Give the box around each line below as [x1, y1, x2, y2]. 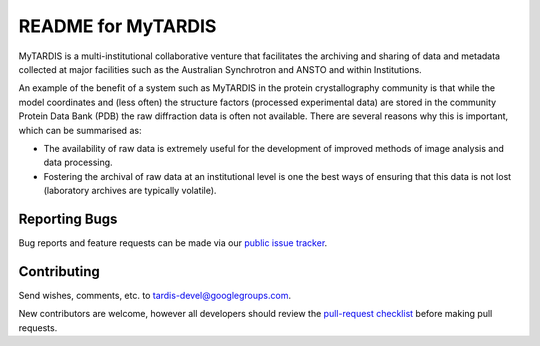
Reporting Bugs [18, 210, 118, 227]
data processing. [43, 156, 114, 169]
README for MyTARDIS [18, 15, 217, 37]
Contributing [18, 263, 100, 280]
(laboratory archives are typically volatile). [43, 185, 217, 197]
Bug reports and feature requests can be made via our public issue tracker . [18, 236, 328, 249]
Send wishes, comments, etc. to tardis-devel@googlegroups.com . [18, 289, 292, 301]
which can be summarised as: [18, 124, 142, 136]
